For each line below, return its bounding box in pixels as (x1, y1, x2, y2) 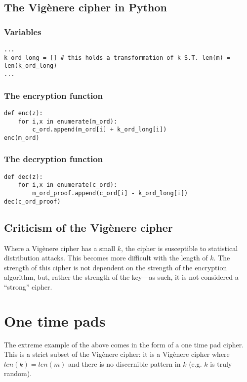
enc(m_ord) (4, 134, 40, 141)
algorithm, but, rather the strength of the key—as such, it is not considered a (4, 272, 239, 282)
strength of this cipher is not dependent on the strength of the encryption (4, 262, 227, 272)
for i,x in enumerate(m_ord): (18, 118, 118, 125)
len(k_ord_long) (4, 62, 57, 70)
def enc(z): (4, 109, 43, 117)
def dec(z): (4, 173, 43, 180)
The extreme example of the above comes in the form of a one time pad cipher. (4, 339, 244, 349)
